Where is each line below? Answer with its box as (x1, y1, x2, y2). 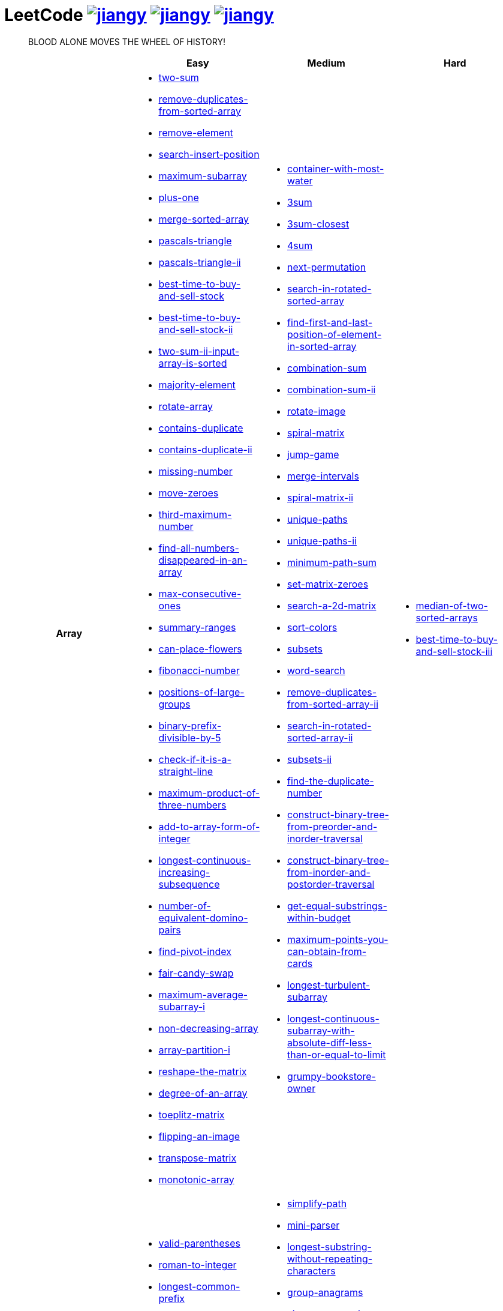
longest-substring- (287, 1240, 372, 1253)
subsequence (158, 878, 220, 890)
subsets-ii (287, 753, 332, 765)
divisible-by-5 (158, 731, 221, 744)
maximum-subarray (158, 169, 247, 182)
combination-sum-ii (287, 383, 376, 396)
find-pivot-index (158, 945, 231, 957)
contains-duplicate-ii (158, 443, 252, 456)
